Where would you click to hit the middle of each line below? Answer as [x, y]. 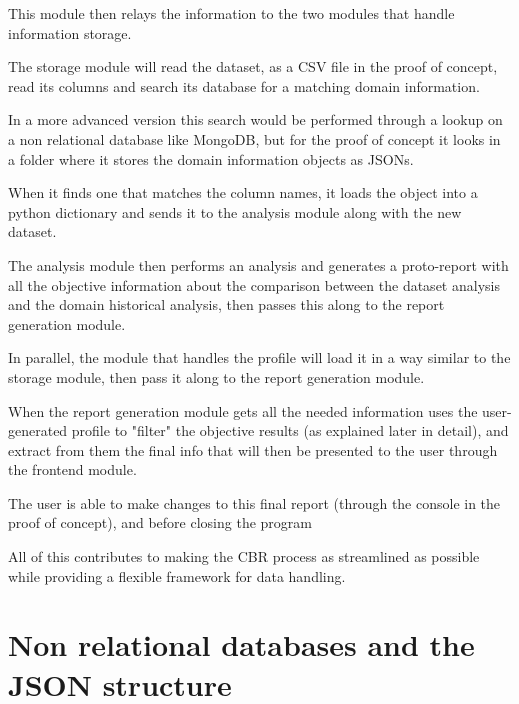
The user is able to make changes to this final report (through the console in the [254, 502]
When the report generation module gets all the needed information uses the [243, 410]
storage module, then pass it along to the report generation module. [216, 376]
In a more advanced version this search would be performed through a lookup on [255, 119]
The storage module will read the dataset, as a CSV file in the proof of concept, [253, 66]
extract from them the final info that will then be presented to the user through [253, 449]
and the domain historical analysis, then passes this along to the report [226, 304]
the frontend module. [72, 469]
